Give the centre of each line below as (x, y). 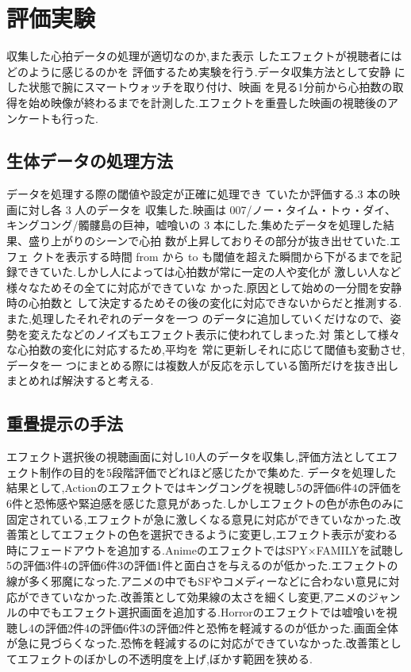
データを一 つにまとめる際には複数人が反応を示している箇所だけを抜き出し (203, 365)
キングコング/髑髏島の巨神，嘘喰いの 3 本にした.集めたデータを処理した (195, 225)
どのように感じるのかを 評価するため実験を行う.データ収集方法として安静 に (206, 71)
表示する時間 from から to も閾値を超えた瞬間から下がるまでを (228, 256)
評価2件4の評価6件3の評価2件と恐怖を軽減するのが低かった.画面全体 (221, 627)
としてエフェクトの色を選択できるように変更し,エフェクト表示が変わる (213, 534)
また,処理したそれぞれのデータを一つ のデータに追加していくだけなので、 (198, 319)
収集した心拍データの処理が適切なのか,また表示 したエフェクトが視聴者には (204, 56)
